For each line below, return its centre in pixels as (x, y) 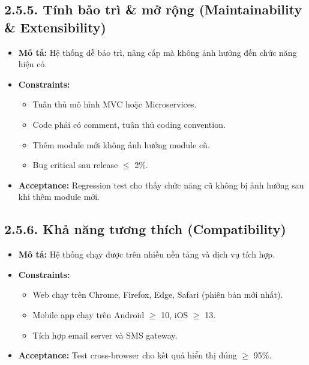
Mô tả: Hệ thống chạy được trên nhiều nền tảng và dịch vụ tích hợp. (147, 254)
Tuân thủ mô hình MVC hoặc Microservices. (115, 104)
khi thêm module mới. (59, 197)
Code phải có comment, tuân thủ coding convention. (129, 124)
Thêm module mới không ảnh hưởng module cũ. (121, 144)
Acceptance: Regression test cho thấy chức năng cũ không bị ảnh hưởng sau (161, 185)
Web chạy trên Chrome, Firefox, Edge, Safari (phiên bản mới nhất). (158, 294)
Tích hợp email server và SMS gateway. (105, 335)
